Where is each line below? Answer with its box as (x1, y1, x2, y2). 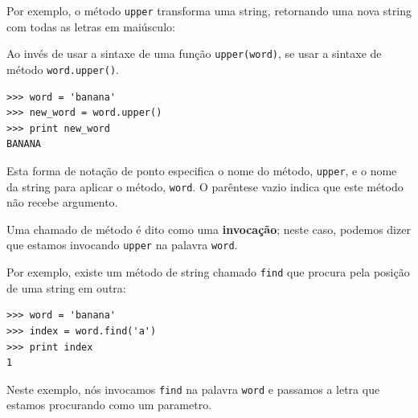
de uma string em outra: (6, 279, 126, 296)
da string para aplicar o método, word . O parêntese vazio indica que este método (6, 178, 404, 195)
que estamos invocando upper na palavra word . (6, 236, 238, 253)
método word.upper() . (6, 60, 119, 77)
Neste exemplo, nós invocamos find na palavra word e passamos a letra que (6, 380, 380, 397)
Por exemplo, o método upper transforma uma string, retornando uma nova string (6, 2, 412, 18)
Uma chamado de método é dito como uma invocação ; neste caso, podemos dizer (6, 220, 411, 237)
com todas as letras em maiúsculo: (6, 18, 175, 35)
